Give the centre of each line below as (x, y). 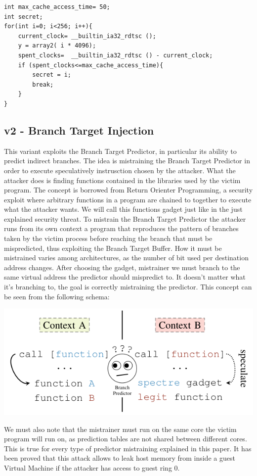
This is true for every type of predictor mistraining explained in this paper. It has (128, 448)
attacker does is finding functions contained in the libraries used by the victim (122, 180)
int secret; (23, 17)
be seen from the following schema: (57, 296)
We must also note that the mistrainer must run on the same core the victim (120, 429)
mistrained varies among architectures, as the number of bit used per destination (126, 258)
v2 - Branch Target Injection (79, 130)
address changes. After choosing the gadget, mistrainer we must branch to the (122, 267)
